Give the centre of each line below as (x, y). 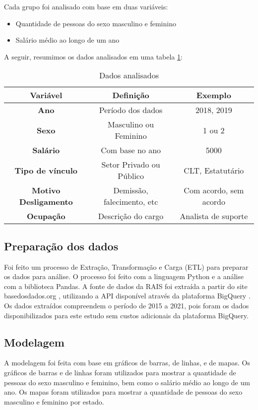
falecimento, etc (131, 202)
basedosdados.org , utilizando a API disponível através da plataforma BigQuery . (127, 296)
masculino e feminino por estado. (54, 401)
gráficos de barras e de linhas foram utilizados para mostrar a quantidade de (120, 372)
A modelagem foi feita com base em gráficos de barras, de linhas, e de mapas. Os (127, 363)
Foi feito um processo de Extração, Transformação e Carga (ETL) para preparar (126, 266)
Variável (46, 95)
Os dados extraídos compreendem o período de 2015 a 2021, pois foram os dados (127, 305)
